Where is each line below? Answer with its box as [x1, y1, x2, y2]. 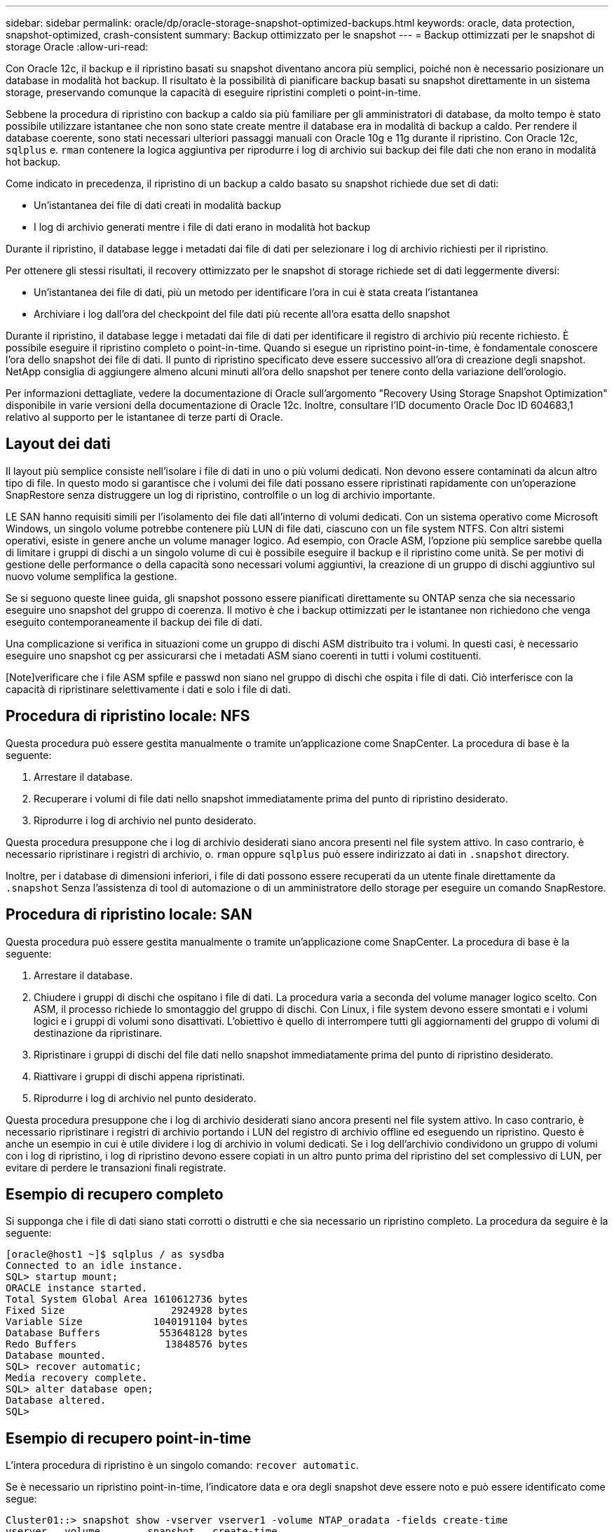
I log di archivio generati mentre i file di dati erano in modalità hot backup [34, 221, 371, 233]
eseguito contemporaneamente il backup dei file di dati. [6, 615, 263, 628]
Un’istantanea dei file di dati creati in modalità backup [34, 199, 282, 211]
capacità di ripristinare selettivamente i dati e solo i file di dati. [6, 683, 291, 695]
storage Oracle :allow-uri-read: [6, 41, 149, 53]
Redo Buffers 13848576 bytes [6, 1338, 248, 1350]
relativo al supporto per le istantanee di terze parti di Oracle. [6, 411, 283, 423]
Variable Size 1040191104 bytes [6, 1316, 248, 1328]
